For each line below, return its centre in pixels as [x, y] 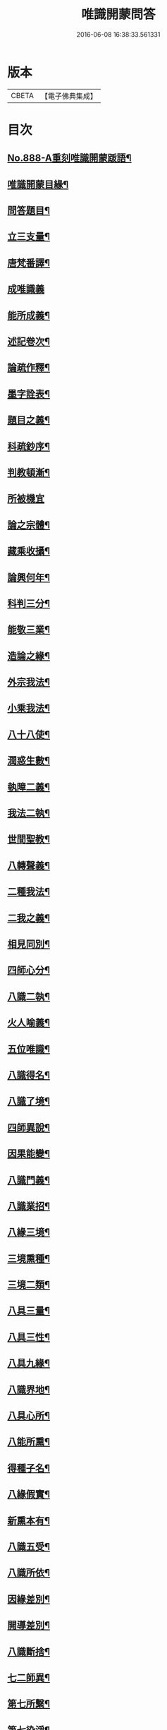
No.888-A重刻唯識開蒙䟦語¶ [69, 158]
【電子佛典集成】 [69, 96]
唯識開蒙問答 [118, 14]
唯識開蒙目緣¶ [38, 184]
